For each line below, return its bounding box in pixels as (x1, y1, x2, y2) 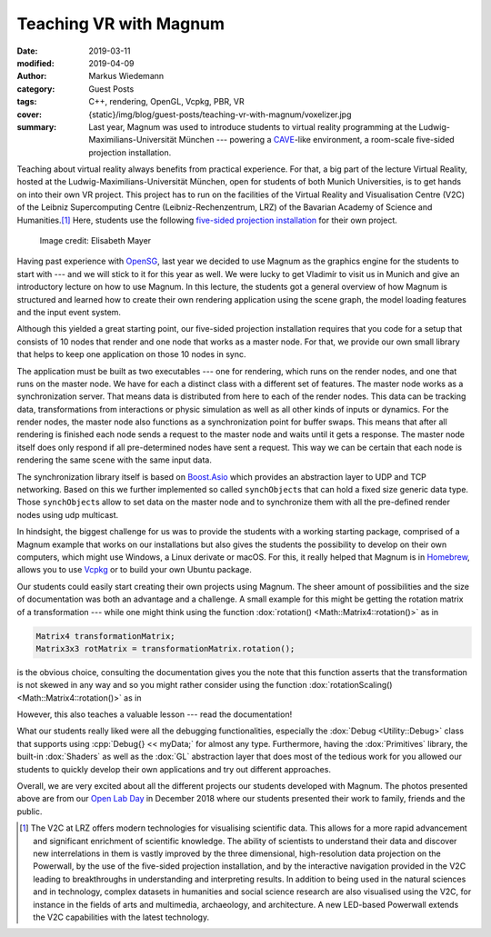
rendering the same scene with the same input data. (16, 454, 213, 465)
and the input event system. (16, 306, 122, 317)
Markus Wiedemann (88, 71, 165, 82)
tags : (16, 96, 37, 107)
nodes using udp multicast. (16, 509, 119, 520)
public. (16, 805, 43, 817)
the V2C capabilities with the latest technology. (33, 912, 209, 922)
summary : (16, 121, 57, 132)
